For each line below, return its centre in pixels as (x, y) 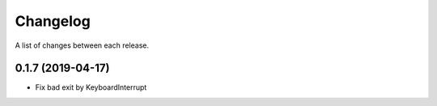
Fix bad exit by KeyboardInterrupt (91, 87)
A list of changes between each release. (82, 45)
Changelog (53, 21)
